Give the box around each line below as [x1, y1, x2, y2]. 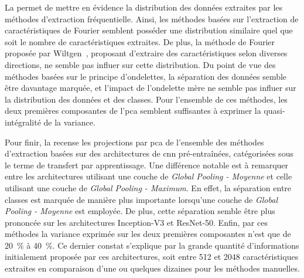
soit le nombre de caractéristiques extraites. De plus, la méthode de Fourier [5, 35, 275, 48]
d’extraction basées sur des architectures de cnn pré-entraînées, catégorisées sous [5, 147, 293, 160]
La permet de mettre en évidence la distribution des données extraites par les [5, 1, 283, 13]
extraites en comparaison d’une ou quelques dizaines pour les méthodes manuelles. [5, 262, 300, 274]
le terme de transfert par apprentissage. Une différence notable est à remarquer [5, 158, 289, 171]
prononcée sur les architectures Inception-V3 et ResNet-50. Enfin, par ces [5, 216, 268, 228]
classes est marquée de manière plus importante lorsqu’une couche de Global [5, 193, 278, 205]
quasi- [264, 104, 285, 117]
